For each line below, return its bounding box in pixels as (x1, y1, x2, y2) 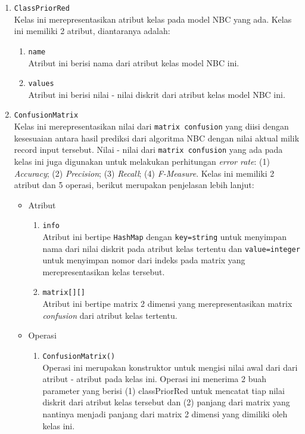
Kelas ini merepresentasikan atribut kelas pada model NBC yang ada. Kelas (14, 13, 292, 25)
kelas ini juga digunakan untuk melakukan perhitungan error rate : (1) (14, 155, 270, 167)
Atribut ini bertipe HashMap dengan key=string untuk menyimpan (42, 230, 287, 242)
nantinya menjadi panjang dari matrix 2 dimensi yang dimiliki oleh (42, 407, 288, 420)
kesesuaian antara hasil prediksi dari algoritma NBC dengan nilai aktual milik (14, 131, 300, 144)
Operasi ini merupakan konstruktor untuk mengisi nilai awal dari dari (42, 361, 298, 373)
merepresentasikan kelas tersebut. (42, 265, 165, 278)
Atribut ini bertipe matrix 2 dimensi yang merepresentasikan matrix (42, 297, 292, 310)
